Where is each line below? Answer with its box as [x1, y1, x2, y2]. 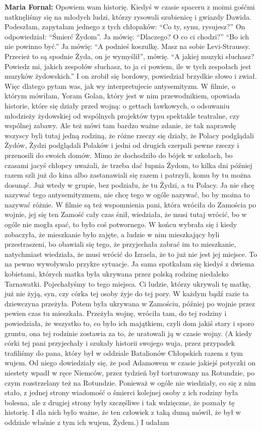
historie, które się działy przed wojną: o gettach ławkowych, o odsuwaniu [5, 100, 230, 111]
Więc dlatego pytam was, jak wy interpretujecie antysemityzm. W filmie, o [5, 80, 235, 91]
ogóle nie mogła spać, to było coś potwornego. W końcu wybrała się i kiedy [5, 219, 237, 230]
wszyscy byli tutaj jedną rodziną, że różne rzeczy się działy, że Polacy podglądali [5, 130, 254, 140]
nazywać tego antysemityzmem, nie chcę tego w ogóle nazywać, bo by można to [5, 189, 250, 200]
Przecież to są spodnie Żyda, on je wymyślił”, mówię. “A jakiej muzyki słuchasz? [5, 50, 254, 61]
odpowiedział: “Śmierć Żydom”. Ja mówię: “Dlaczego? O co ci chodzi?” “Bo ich [5, 31, 249, 41]
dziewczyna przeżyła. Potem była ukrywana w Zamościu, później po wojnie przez [5, 298, 255, 308]
